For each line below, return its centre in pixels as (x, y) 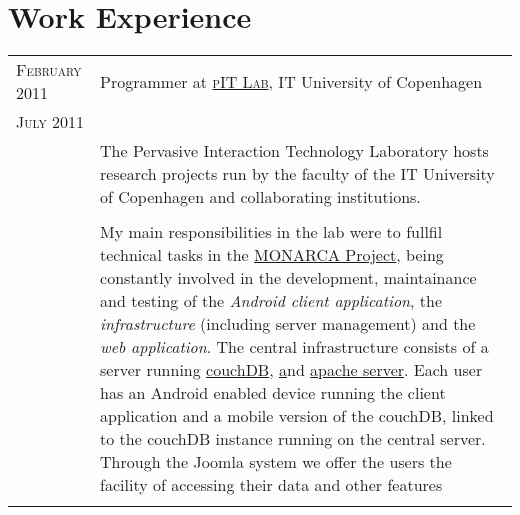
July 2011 (50, 122)
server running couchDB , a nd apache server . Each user (291, 370)
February (49, 70)
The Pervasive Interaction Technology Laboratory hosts (294, 151)
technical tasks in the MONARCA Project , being (272, 255)
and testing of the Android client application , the (271, 301)
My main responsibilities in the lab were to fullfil (271, 232)
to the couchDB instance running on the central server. (293, 439)
